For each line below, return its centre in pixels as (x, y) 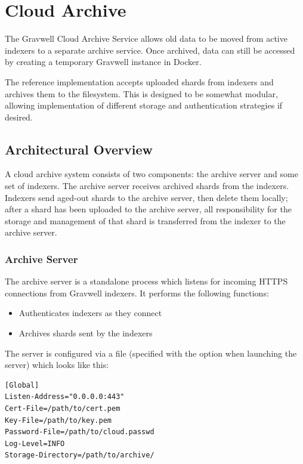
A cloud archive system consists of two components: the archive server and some (151, 174)
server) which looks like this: (57, 365)
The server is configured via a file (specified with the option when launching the (151, 353)
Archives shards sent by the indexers (86, 333)
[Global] (22, 385)
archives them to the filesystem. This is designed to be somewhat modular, (141, 93)
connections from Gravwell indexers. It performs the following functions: (137, 293)
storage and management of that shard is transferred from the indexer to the (145, 220)
